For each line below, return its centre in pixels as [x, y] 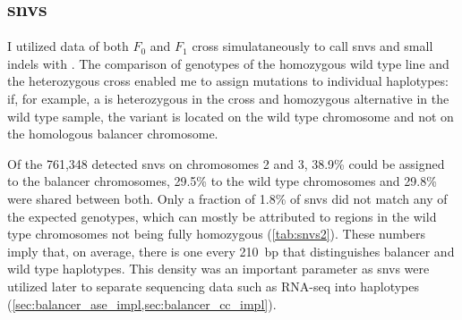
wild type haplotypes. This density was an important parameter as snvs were [218, 269]
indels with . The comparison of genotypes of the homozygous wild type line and [228, 63]
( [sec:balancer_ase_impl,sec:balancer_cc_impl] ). [142, 303]
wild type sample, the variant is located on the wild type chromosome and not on [231, 116]
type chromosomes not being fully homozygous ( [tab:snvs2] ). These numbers [216, 234]
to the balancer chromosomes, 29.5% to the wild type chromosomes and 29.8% [222, 181]
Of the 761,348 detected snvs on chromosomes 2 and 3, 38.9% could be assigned [226, 163]
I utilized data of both [68, 46]
